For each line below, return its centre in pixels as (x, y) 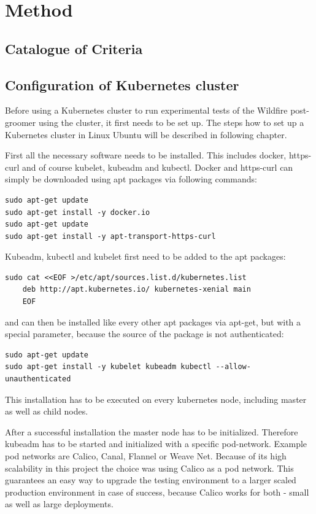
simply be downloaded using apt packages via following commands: (131, 179)
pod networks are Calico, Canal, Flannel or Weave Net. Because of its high (146, 456)
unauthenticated (38, 379)
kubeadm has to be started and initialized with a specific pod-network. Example (156, 444)
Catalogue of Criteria (74, 48)
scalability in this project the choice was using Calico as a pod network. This (149, 468)
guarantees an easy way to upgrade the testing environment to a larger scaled (151, 480)
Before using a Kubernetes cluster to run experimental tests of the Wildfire (146, 110)
